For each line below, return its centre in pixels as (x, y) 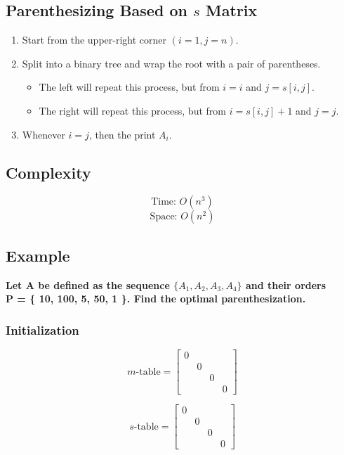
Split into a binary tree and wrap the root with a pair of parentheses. (171, 63)
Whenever (44, 134)
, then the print (122, 134)
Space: (164, 217)
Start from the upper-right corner (94, 40)
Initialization (42, 329)
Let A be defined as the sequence (88, 284)
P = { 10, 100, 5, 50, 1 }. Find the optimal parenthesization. (156, 299)
